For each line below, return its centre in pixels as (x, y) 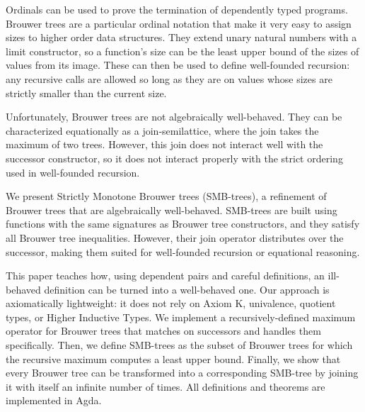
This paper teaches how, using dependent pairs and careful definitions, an (165, 275)
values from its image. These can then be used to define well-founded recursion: (178, 65)
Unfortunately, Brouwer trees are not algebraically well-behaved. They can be (174, 117)
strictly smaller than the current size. (86, 93)
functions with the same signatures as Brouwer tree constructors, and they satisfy (183, 224)
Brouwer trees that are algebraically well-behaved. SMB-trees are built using (172, 210)
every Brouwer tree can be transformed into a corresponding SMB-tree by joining (182, 373)
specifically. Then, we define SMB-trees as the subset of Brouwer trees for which (179, 345)
